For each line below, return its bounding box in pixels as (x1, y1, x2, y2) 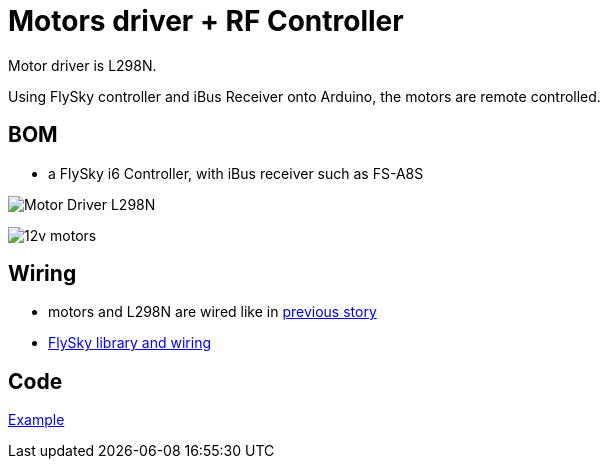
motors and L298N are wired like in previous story (48, 303, 377, 321)
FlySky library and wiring (48, 334, 211, 352)
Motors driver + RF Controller (8, 4, 404, 38)
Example (8, 411, 65, 429)
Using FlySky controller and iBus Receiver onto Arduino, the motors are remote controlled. (8, 87, 601, 105)
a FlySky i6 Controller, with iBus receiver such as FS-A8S (48, 164, 424, 182)
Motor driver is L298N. (8, 56, 157, 74)
